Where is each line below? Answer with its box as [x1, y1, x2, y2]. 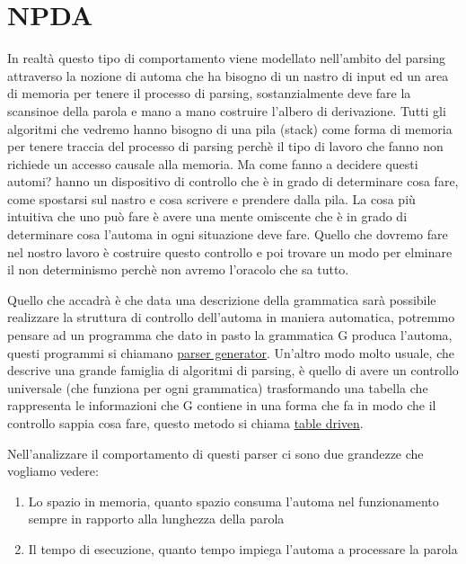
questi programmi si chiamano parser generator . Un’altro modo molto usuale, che [7, 343, 454, 362]
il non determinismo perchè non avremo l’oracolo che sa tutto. [7, 260, 349, 279]
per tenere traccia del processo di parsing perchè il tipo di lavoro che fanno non [7, 137, 444, 156]
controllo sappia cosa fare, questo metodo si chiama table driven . [7, 414, 364, 432]
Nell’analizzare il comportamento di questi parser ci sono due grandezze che [7, 443, 424, 462]
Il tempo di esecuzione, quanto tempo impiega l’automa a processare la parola [28, 539, 458, 558]
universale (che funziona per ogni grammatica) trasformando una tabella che [7, 378, 428, 397]
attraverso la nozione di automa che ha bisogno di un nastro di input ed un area [7, 66, 449, 85]
